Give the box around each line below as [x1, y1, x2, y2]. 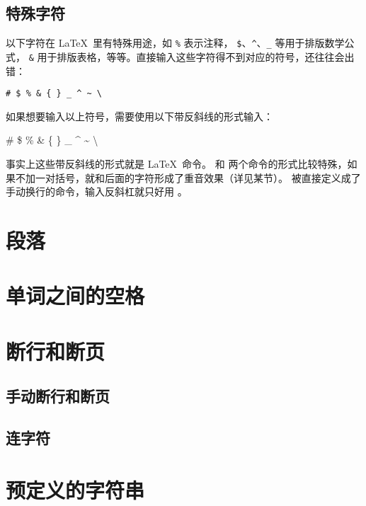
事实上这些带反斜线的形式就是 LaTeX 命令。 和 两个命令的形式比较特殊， [6, 156, 348, 171]
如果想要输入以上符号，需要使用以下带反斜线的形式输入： [6, 108, 273, 123]
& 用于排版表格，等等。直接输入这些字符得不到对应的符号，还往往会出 [28, 49, 355, 64]
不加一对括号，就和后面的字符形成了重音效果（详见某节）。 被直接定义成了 [15, 170, 361, 185]
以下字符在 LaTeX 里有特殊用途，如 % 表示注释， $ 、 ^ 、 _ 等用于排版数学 [6, 35, 345, 50]
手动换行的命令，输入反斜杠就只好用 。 [6, 184, 188, 199]
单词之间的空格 [6, 281, 145, 310]
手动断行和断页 [6, 385, 110, 407]
